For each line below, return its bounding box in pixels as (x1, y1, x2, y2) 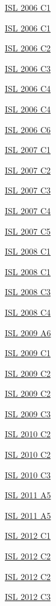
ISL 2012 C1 (5, 529, 51, 542)
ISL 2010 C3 (5, 468, 51, 481)
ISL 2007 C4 (5, 204, 51, 217)
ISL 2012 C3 (5, 590, 51, 603)
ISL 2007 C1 (5, 143, 51, 156)
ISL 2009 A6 (5, 326, 51, 339)
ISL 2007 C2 (5, 163, 51, 176)
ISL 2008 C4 (5, 305, 51, 318)
